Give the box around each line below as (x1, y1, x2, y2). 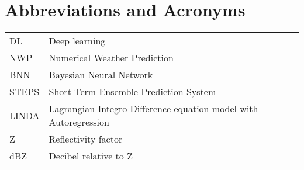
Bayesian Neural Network (49, 68, 153, 82)
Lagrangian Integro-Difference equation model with (49, 102, 258, 116)
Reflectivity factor (49, 132, 123, 146)
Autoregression (49, 115, 109, 129)
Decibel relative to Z (49, 149, 133, 163)
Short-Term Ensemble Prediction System (49, 85, 216, 99)
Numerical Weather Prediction (49, 51, 174, 65)
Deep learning (49, 34, 106, 48)
